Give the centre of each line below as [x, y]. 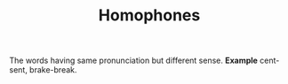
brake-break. [53, 70]
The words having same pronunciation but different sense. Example [133, 61]
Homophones [149, 15]
